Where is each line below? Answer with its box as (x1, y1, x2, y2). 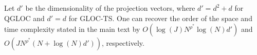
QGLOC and (4, 12, 45, 23)
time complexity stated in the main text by (4, 24, 140, 34)
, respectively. (101, 38, 144, 48)
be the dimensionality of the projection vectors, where (25, 3, 195, 13)
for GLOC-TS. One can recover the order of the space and (68, 12, 252, 23)
